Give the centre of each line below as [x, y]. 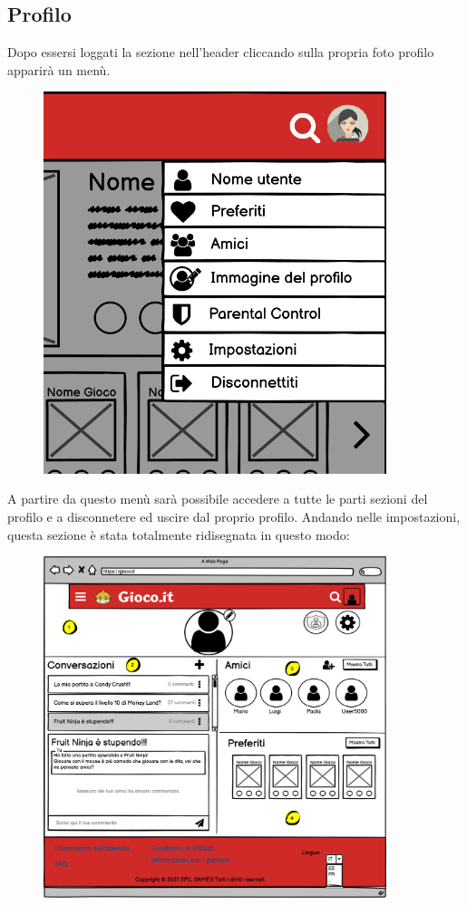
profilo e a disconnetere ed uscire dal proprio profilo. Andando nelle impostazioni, [234, 517]
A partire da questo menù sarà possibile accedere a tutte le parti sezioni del [218, 499]
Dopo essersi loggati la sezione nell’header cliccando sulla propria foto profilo [221, 52]
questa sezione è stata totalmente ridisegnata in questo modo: [179, 534]
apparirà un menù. [59, 69]
